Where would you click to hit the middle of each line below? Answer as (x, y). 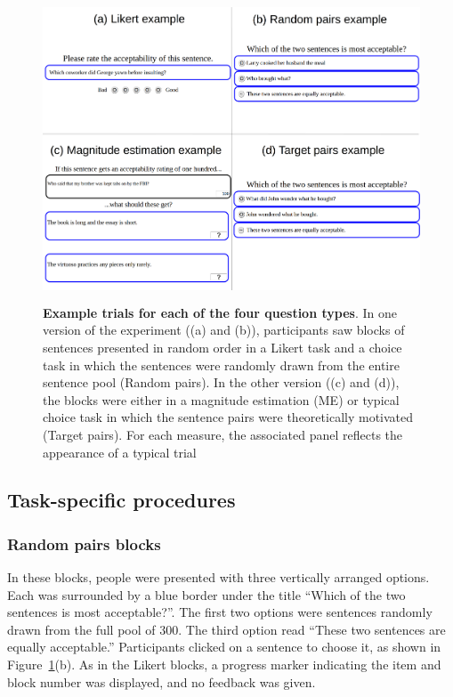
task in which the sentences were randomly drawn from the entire (221, 365)
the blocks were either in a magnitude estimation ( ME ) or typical (221, 399)
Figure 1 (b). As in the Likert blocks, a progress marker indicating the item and (224, 665)
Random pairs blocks (84, 543)
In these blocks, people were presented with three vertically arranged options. (218, 577)
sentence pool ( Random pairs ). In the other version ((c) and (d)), (221, 382)
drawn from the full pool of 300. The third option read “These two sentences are (226, 629)
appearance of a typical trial (120, 452)
